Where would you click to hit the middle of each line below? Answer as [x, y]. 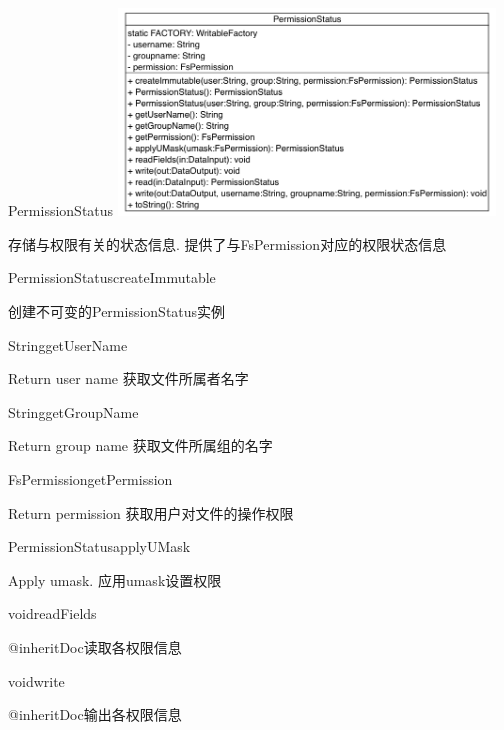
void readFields [52, 613]
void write [36, 680]
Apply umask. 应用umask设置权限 [115, 579]
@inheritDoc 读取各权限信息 [95, 646]
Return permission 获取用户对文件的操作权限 [151, 512]
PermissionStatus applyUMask [99, 546]
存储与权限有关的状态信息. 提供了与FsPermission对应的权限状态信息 [227, 243]
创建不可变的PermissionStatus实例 [117, 311]
